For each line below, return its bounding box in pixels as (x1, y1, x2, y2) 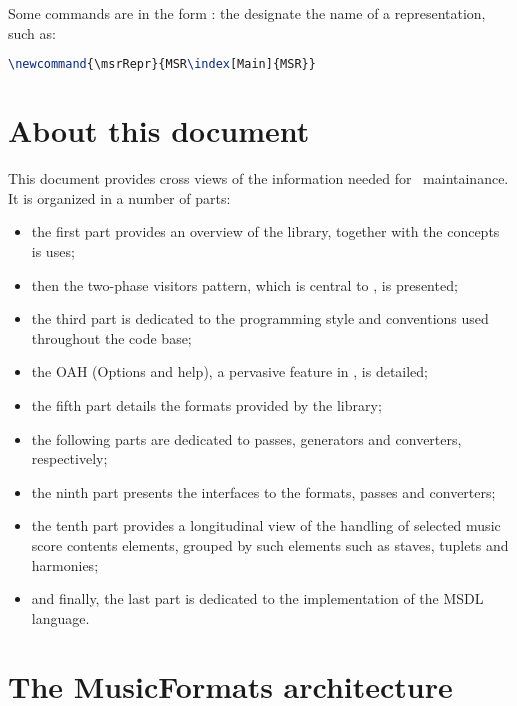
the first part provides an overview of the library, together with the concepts (31, 221, 500, 242)
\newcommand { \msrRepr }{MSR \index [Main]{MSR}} (8, 57, 316, 72)
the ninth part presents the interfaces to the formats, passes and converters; (31, 481, 496, 502)
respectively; (31, 448, 108, 469)
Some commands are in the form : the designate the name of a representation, (8, 3, 486, 23)
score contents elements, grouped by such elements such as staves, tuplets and (31, 534, 509, 555)
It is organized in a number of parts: (8, 187, 231, 208)
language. (31, 607, 90, 628)
